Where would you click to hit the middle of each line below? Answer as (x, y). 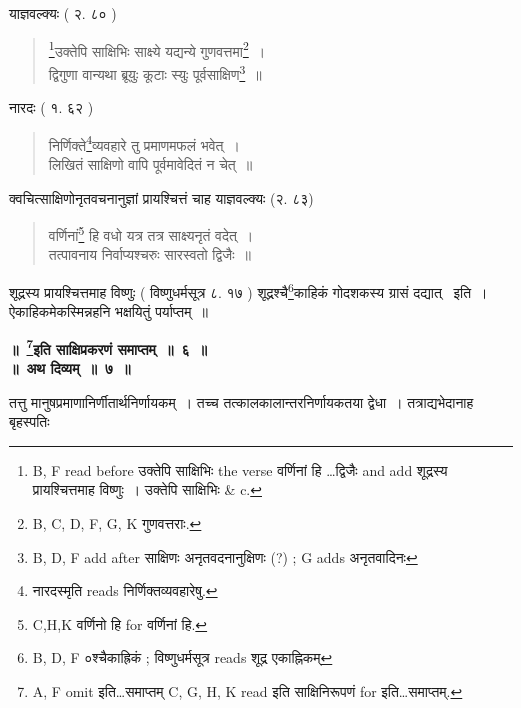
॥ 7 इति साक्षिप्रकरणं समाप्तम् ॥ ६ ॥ (108, 347)
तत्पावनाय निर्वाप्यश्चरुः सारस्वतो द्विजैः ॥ (149, 254)
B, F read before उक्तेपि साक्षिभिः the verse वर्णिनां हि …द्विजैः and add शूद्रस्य (240, 469)
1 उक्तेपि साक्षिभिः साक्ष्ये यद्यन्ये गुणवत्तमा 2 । (157, 49)
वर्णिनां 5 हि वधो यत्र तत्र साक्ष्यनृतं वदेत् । (151, 233)
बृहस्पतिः (29, 421)
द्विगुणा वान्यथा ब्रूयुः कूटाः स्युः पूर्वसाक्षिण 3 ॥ (155, 72)
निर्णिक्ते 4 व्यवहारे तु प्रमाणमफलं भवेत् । (144, 143)
